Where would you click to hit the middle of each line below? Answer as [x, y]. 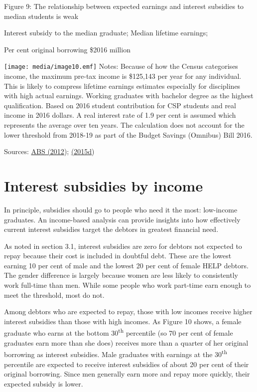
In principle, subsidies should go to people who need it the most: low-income [121, 209]
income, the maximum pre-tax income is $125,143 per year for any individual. [123, 76]
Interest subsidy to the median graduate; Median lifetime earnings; [106, 33]
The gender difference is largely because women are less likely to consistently [121, 275]
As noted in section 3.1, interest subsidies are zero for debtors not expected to [123, 246]
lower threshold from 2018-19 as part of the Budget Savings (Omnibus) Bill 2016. [128, 134]
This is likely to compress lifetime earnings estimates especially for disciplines [122, 86]
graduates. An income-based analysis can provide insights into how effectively [122, 219]
